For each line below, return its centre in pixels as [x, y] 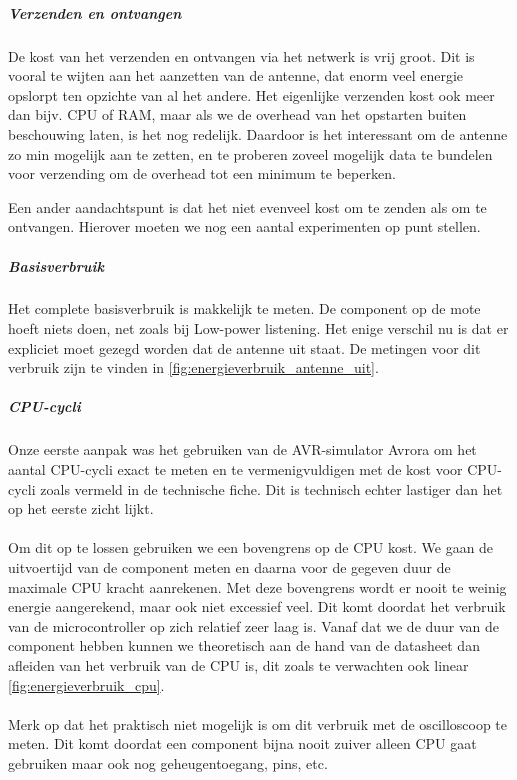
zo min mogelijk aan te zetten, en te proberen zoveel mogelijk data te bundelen [250, 153]
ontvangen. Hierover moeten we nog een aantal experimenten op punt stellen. [244, 226]
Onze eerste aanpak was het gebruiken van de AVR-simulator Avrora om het [242, 449]
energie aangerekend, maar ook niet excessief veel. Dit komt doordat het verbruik [257, 606]
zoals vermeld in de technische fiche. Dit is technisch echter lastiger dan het [271, 488]
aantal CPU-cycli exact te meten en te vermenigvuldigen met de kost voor [235, 469]
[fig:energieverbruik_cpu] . [86, 684]
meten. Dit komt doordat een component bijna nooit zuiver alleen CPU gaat [242, 743]
